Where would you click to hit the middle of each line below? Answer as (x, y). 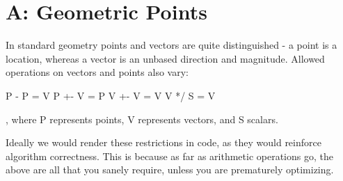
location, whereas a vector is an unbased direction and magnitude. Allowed (165, 58)
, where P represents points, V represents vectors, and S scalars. (142, 119)
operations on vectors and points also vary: (97, 72)
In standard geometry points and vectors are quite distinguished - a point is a (171, 45)
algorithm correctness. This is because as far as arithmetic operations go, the (169, 156)
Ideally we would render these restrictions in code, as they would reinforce (163, 142)
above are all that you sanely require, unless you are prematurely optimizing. (170, 170)
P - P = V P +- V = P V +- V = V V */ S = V (111, 95)
